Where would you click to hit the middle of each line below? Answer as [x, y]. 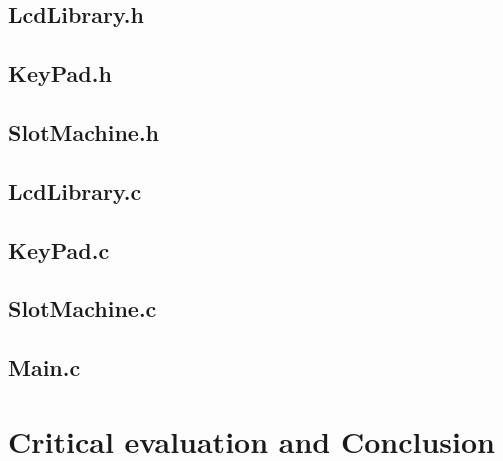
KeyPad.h [60, 73]
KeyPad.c [59, 249]
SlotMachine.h [84, 131]
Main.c [44, 367]
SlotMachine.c [82, 308]
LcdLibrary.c [75, 190]
